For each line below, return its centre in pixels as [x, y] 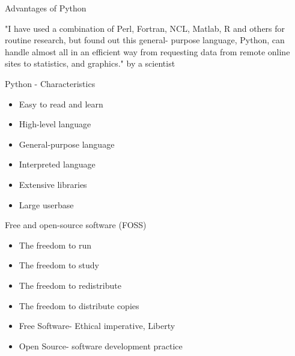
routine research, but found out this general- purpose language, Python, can [145, 40]
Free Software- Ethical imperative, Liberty [97, 326]
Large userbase [46, 204]
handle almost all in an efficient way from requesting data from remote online [147, 51]
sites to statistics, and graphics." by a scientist [90, 63]
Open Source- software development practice [101, 345]
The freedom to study [59, 265]
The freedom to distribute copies [79, 305]
